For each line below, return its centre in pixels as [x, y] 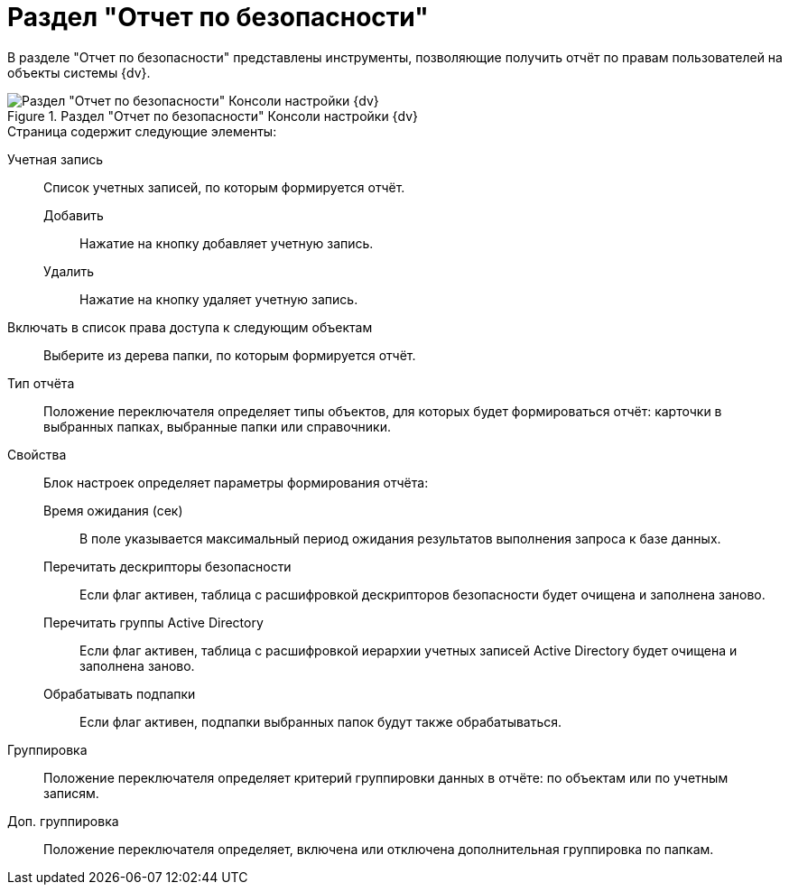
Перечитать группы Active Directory [153, 622]
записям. [71, 793]
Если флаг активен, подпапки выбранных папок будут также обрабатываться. [321, 721]
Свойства [37, 454]
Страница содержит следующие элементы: [142, 131]
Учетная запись [56, 159]
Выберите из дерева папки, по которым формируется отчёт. [230, 355]
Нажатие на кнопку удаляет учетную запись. [219, 299]
